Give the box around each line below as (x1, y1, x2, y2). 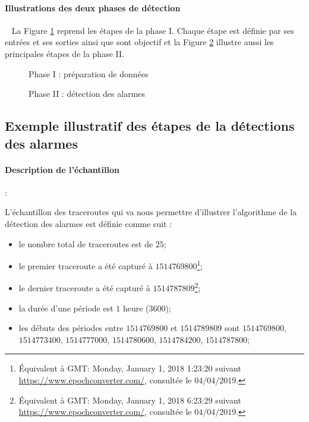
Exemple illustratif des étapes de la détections (5, 116, 295, 135)
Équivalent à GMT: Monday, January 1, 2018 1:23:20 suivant (18, 362, 241, 374)
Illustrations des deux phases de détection (5, 1, 181, 14)
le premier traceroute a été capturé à (18, 259, 153, 272)
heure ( (122, 301, 149, 314)
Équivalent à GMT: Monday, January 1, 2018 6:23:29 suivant (18, 393, 241, 406)
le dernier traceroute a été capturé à (18, 282, 150, 294)
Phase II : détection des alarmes (29, 87, 146, 100)
